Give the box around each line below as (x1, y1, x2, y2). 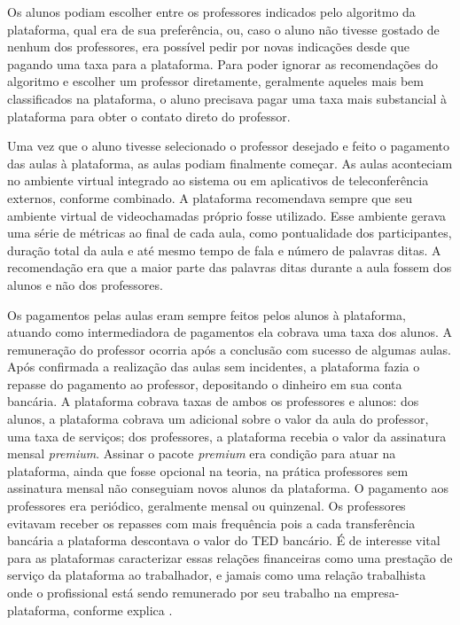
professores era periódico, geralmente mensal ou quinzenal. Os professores (7, 496, 406, 515)
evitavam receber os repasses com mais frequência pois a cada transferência (7, 513, 416, 532)
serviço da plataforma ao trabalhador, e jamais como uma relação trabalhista (7, 566, 426, 584)
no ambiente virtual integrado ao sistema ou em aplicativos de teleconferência (7, 171, 429, 190)
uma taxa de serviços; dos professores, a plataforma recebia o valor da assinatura (7, 426, 447, 445)
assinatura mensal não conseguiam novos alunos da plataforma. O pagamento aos (7, 479, 448, 497)
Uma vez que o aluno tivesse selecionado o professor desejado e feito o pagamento (7, 137, 450, 155)
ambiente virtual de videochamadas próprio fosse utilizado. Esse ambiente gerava (7, 206, 446, 224)
